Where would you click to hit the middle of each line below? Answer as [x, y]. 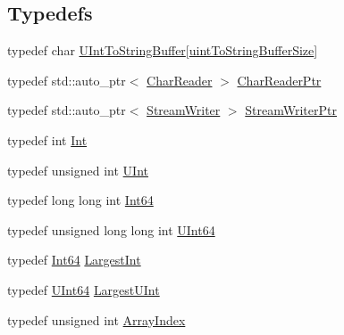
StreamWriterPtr [291, 110]
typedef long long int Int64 [80, 200]
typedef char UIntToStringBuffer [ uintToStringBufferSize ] [163, 50]
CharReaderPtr [279, 80]
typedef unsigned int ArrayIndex [96, 319]
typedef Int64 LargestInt [74, 260]
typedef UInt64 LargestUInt [84, 289]
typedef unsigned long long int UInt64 [111, 229]
